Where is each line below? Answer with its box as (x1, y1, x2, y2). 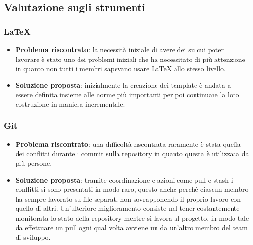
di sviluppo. (15, 232, 51, 242)
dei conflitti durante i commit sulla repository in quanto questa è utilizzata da (15, 148, 249, 159)
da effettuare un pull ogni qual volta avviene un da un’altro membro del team (15, 222, 248, 232)
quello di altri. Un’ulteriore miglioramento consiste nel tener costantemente (15, 203, 240, 213)
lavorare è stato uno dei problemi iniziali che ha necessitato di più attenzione (15, 54, 245, 64)
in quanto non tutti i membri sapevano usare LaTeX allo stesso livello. (15, 63, 226, 74)
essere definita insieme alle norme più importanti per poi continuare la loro (15, 89, 239, 100)
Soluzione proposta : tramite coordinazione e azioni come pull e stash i (15, 174, 233, 184)
